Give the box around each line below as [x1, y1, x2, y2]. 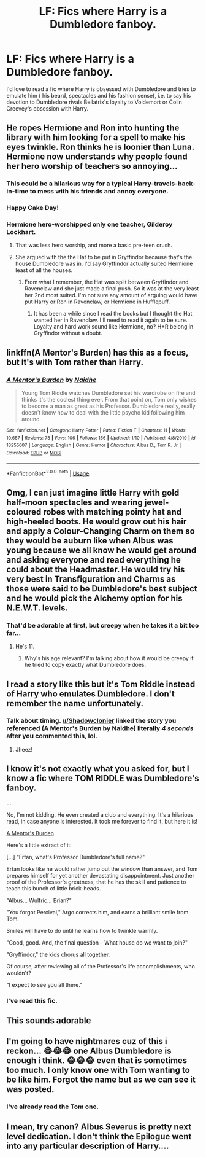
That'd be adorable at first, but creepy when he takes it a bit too [6, 621, 199, 629]
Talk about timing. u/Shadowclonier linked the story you [6, 717, 177, 725]
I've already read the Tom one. [6, 1102, 99, 1111]
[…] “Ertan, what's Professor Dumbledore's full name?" [6, 853, 145, 860]
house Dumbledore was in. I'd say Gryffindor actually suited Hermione [15, 260, 193, 268]
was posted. [6, 1084, 55, 1094]
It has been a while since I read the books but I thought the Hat [33, 310, 193, 317]
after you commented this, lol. [6, 732, 98, 741]
